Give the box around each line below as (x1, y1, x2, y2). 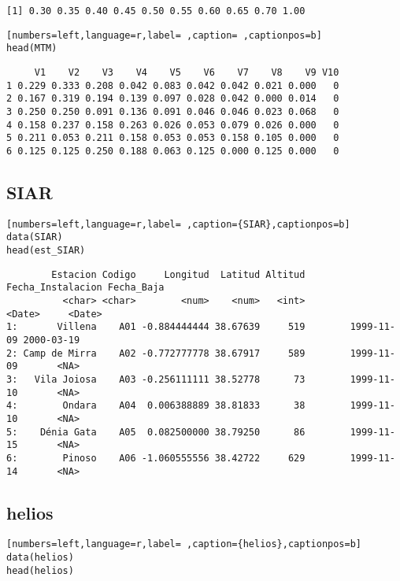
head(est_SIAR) (6, 245, 86, 257)
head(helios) (6, 564, 74, 576)
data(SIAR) (6, 231, 63, 243)
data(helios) (6, 552, 74, 564)
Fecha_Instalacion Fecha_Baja (6, 282, 165, 294)
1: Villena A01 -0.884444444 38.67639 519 (6, 321, 306, 333)
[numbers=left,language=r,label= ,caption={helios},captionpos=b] (6, 538, 362, 550)
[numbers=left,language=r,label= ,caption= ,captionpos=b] (6, 29, 322, 41)
